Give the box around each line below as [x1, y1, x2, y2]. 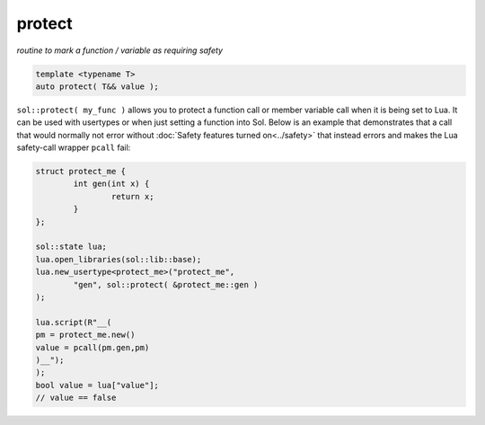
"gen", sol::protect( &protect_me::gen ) [73, 279, 259, 289]
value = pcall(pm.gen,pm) [35, 342, 150, 352]
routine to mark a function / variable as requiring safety [16, 45, 224, 56]
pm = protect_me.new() [35, 330, 136, 341]
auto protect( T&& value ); [35, 81, 159, 92]
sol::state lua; [35, 242, 108, 252]
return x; [110, 191, 154, 201]
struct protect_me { [35, 166, 126, 177]
